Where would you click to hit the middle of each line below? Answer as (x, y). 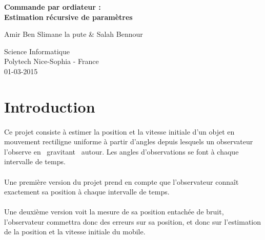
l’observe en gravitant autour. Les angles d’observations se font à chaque (121, 151)
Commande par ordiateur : (53, 7)
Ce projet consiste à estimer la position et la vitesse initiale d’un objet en (119, 131)
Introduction (50, 106)
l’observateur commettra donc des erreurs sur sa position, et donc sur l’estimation (133, 221)
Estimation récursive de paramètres (68, 17)
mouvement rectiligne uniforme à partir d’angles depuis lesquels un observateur (129, 141)
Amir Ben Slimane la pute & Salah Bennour (74, 34)
